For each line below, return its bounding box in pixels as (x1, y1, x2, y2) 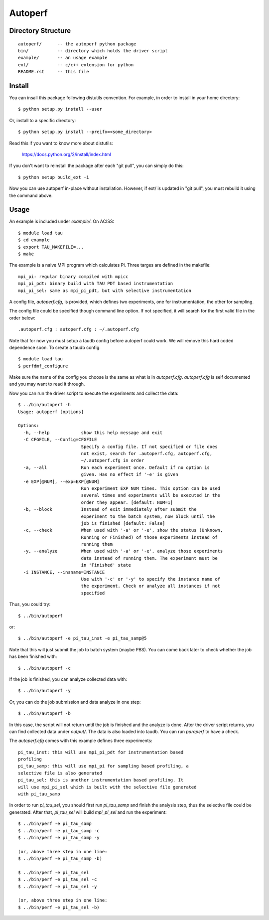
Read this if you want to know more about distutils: (9, 140, 113, 146)
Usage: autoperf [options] (18, 409, 84, 415)
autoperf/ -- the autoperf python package (18, 41, 136, 47)
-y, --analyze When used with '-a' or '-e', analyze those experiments (23, 548, 223, 554)
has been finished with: (9, 653, 57, 660)
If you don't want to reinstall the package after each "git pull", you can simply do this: (9, 162, 184, 169)
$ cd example (18, 237, 50, 243)
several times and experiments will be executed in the (81, 492, 221, 498)
